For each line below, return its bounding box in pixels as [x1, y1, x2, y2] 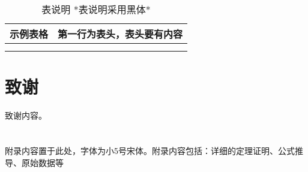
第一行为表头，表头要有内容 [58, 27, 183, 41]
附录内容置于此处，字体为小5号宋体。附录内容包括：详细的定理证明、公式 [5, 144, 295, 156]
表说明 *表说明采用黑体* [41, 2, 151, 16]
